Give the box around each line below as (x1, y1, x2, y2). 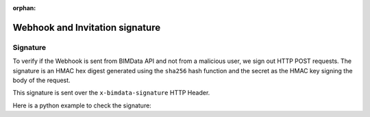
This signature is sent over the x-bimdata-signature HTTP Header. (12, 89, 210, 97)
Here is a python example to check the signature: (12, 101, 152, 109)
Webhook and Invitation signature (12, 21, 161, 34)
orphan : (12, 4, 36, 12)
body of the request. (12, 76, 71, 84)
